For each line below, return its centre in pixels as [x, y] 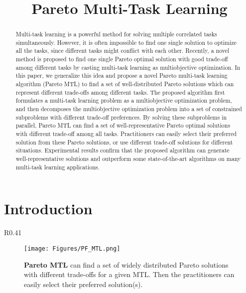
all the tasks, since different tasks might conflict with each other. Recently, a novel [123, 51]
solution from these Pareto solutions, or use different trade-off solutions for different [124, 142]
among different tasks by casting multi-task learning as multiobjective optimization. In [128, 67]
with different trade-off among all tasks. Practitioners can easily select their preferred [126, 134]
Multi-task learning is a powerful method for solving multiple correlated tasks [116, 34]
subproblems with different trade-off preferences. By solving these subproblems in [121, 117]
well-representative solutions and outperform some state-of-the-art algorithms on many [128, 159]
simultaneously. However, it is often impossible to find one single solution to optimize [126, 42]
